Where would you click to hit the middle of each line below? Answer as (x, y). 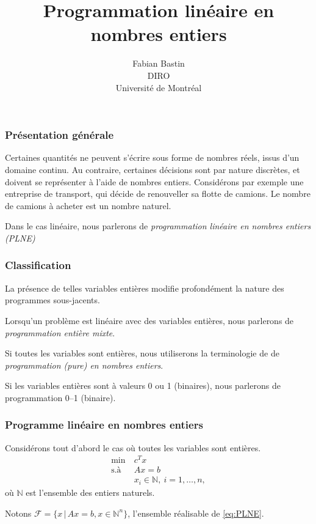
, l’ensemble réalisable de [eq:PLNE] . (196, 513)
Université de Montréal (159, 87)
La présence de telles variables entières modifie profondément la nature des (145, 288)
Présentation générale (59, 135)
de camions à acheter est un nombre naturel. (88, 205)
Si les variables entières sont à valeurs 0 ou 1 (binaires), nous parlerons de (143, 386)
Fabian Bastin (159, 63)
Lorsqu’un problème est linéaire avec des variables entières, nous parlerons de (149, 320)
